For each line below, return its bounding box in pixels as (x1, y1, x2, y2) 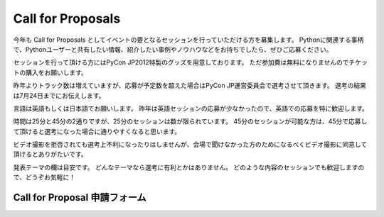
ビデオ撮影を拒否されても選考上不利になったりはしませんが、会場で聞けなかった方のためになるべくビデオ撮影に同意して (13, 140, 368, 149)
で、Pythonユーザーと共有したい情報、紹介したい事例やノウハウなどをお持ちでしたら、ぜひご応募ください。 (13, 45, 333, 53)
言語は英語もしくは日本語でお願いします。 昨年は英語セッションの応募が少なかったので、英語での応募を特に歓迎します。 (13, 104, 369, 113)
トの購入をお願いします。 (13, 68, 88, 77)
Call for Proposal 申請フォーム (13, 191, 147, 204)
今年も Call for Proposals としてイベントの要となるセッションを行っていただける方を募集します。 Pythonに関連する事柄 (13, 35, 364, 44)
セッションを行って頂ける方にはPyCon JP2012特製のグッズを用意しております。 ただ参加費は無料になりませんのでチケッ (13, 58, 368, 67)
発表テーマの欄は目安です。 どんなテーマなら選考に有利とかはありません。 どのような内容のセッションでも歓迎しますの (13, 163, 365, 172)
